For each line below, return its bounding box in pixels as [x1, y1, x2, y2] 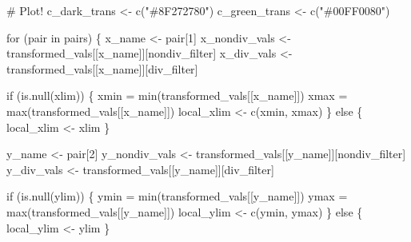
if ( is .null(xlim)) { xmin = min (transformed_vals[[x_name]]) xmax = [6, 87, 348, 104]
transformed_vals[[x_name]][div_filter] [6, 60, 198, 77]
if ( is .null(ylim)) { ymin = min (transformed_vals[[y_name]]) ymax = [6, 188, 348, 204]
